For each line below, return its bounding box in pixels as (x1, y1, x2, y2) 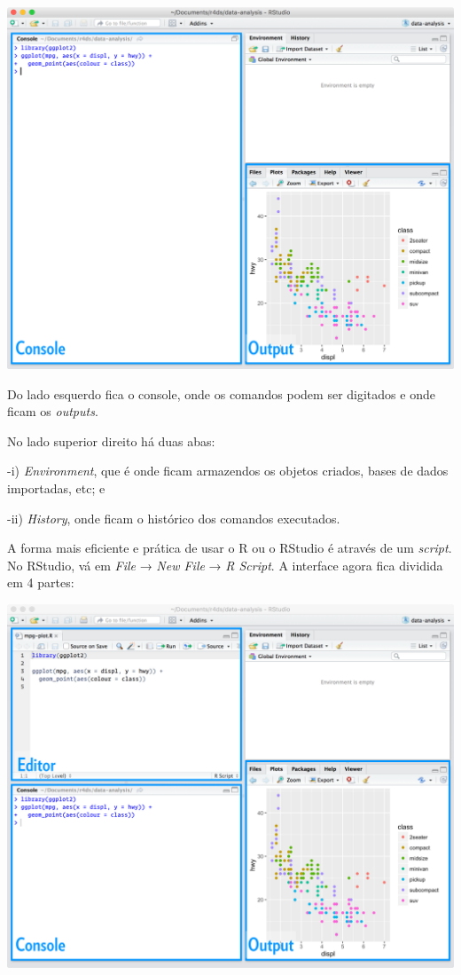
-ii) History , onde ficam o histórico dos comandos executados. (7, 508, 340, 527)
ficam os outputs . (7, 402, 98, 421)
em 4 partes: (7, 573, 74, 592)
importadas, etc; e (7, 478, 105, 497)
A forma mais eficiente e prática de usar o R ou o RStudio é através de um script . (7, 539, 452, 557)
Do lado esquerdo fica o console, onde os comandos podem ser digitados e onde (7, 384, 435, 403)
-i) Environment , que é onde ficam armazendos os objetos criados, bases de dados (7, 461, 449, 480)
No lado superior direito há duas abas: (7, 431, 215, 450)
